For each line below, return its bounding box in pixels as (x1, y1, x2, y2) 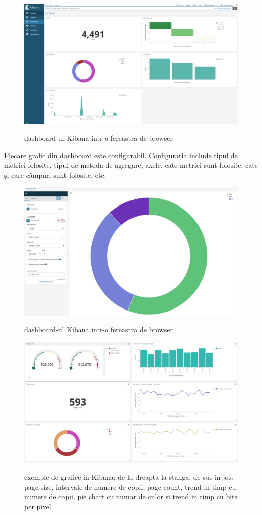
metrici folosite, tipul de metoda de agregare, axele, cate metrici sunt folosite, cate (4, 160, 258, 170)
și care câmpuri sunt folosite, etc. (4, 170, 106, 180)
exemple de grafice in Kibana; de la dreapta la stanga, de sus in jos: (24, 471, 233, 482)
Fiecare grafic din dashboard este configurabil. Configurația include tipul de (4, 149, 238, 160)
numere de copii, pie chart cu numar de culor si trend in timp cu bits (24, 491, 238, 502)
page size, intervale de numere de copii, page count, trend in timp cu (24, 481, 236, 492)
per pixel (24, 501, 51, 511)
